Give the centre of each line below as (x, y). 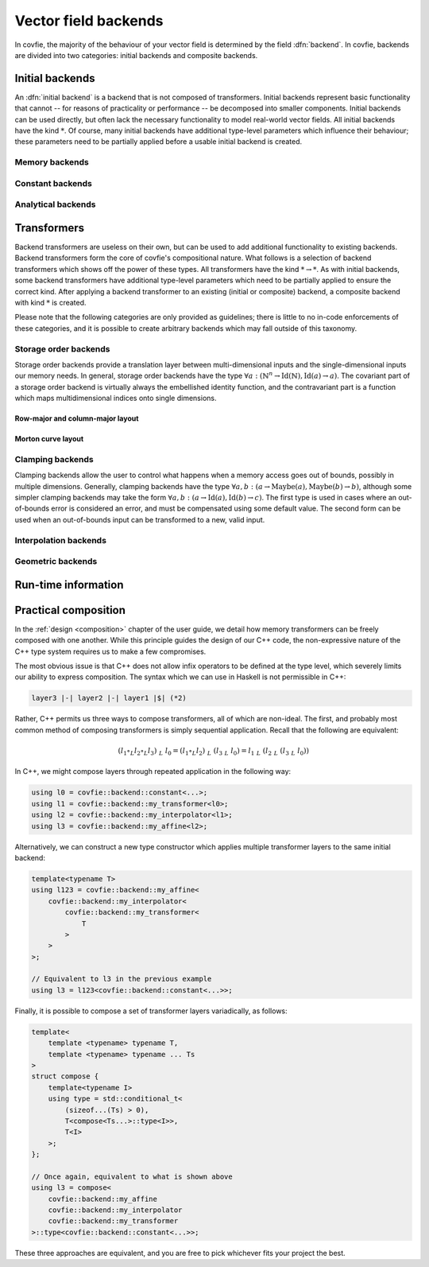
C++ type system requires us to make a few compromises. (110, 651)
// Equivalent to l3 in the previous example (122, 979)
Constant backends (54, 183)
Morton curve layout (49, 439)
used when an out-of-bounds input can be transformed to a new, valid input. (140, 519)
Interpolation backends (61, 540)
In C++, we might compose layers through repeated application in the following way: (153, 771)
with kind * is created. (50, 302)
